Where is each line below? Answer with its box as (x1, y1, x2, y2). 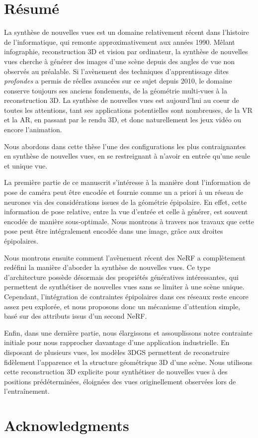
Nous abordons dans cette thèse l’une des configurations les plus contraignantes (4, 141, 246, 151)
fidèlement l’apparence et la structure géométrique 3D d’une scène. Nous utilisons (4, 356, 253, 367)
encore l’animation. (4, 124, 62, 135)
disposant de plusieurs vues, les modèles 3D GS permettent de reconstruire (4, 347, 230, 357)
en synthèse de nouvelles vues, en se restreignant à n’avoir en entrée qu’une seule (4, 151, 250, 161)
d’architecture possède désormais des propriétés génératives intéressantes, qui (4, 271, 239, 282)
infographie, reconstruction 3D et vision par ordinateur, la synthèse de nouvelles (4, 46, 248, 57)
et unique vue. (4, 160, 48, 171)
